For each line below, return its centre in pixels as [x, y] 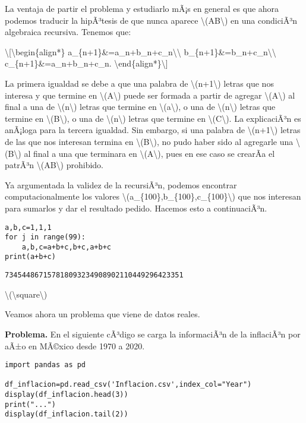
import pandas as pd [45, 365]
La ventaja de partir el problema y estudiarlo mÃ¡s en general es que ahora [142, 8]
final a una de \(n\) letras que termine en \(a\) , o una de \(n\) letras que [140, 107]
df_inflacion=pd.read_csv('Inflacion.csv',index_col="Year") [128, 385]
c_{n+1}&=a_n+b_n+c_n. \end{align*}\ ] [86, 63]
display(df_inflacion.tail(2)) [67, 414]
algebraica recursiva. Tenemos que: [68, 32]
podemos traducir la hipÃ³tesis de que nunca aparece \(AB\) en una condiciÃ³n [151, 20]
